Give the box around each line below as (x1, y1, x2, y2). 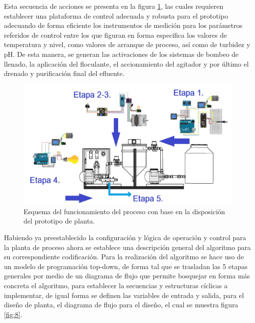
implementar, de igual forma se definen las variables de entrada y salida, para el (4, 290, 244, 300)
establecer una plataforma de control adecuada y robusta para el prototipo (4, 10, 228, 21)
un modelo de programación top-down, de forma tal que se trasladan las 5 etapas (4, 261, 248, 271)
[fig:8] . (4, 309, 23, 319)
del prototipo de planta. (24, 216, 95, 226)
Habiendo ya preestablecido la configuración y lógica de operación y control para (4, 232, 246, 242)
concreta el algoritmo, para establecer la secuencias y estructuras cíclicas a (4, 280, 228, 290)
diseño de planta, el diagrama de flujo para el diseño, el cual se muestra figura (4, 299, 238, 310)
